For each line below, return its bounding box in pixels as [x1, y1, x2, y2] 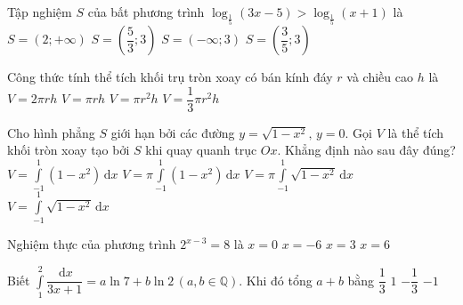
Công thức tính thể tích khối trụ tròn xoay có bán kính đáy [7, 68, 333, 86]
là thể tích [387, 123, 444, 141]
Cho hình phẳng [7, 123, 95, 141]
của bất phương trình [87, 3, 205, 20]
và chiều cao [346, 68, 413, 86]
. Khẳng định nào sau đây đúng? [277, 140, 456, 159]
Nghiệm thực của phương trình [7, 235, 176, 253]
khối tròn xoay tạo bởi [7, 140, 130, 159]
